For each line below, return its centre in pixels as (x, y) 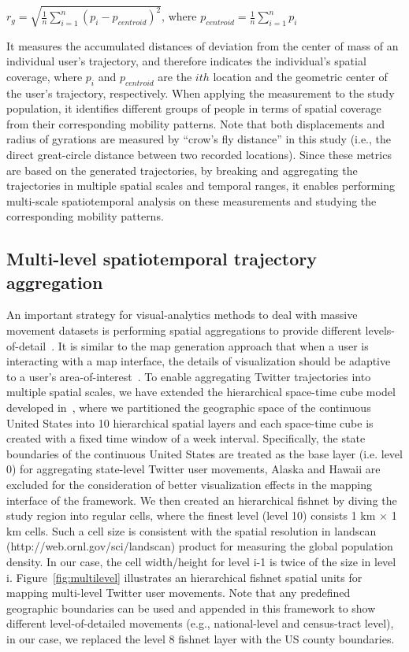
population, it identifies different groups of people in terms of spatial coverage (194, 108)
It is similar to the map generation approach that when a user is (213, 345)
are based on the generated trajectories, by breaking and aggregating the (182, 170)
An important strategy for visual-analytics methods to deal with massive (182, 315)
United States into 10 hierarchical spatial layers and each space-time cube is (190, 422)
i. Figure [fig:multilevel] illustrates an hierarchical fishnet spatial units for (184, 577)
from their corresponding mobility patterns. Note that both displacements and (196, 123)
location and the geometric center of (300, 76)
